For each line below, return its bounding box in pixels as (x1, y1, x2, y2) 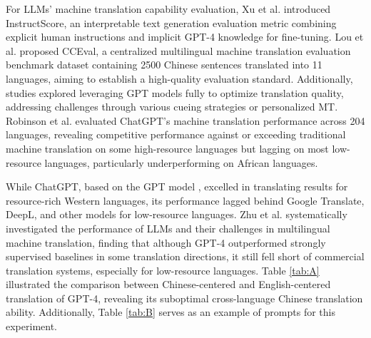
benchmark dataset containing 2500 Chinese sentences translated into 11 (6, 57, 322, 72)
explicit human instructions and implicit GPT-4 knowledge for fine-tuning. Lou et (6, 29, 364, 44)
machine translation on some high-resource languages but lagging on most (6, 140, 329, 155)
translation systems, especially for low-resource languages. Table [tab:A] (6, 262, 320, 277)
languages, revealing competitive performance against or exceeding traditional (6, 127, 346, 142)
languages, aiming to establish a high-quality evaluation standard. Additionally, (6, 71, 353, 86)
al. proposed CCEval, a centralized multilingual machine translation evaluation (6, 43, 351, 58)
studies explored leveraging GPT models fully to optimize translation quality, (6, 85, 344, 100)
